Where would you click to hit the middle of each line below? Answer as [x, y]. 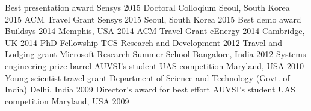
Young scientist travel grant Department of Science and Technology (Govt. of [147, 77]
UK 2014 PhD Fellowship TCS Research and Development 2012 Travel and [143, 42]
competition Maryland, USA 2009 [67, 101]
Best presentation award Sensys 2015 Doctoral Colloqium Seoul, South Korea [147, 7]
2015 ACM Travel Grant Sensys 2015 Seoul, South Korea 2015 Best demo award [153, 19]
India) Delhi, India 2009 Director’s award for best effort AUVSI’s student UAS [150, 89]
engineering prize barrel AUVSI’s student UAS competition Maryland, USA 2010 [155, 65]
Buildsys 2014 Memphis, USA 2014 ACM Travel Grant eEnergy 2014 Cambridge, [155, 31]
